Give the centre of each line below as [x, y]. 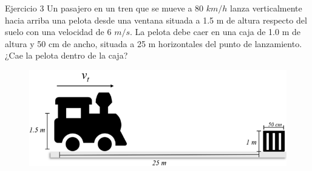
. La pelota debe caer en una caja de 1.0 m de [215, 32]
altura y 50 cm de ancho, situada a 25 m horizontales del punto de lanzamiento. [154, 43]
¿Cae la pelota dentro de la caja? [66, 55]
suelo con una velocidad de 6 [58, 32]
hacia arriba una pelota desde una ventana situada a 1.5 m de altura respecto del [156, 20]
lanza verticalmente [266, 8]
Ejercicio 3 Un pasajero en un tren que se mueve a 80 [104, 8]
